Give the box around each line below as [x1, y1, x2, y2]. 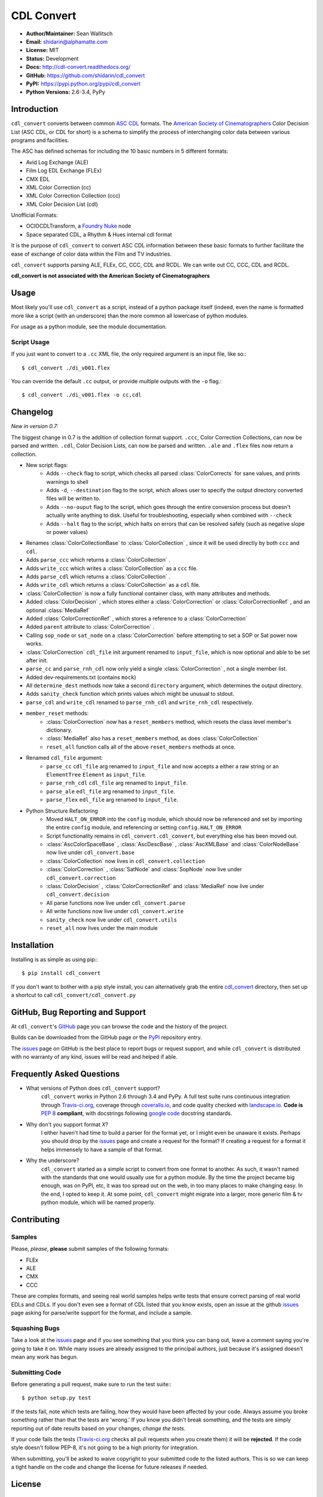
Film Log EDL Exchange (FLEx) [26, 167, 102, 174]
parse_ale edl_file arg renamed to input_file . [46, 787, 175, 795]
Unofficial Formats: [11, 211, 58, 219]
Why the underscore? [26, 1157, 80, 1164]
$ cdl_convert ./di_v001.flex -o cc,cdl [22, 392, 142, 398]
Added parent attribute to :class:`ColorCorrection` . [26, 623, 155, 631]
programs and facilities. [11, 137, 69, 144]
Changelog [11, 407, 53, 417]
